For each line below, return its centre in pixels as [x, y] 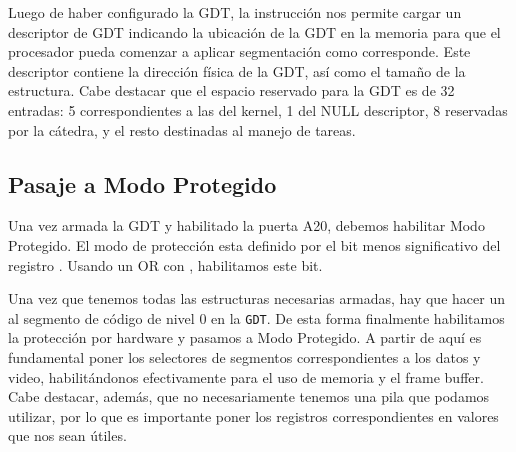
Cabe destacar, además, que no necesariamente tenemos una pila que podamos [249, 396]
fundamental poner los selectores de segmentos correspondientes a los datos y [244, 356]
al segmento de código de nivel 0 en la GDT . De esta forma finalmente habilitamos [256, 317]
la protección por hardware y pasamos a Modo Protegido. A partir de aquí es [245, 337]
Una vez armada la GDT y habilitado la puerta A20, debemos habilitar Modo [246, 225]
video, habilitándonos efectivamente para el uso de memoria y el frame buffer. [246, 376]
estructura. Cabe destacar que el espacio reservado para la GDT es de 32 [231, 90]
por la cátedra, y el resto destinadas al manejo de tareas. [182, 129]
